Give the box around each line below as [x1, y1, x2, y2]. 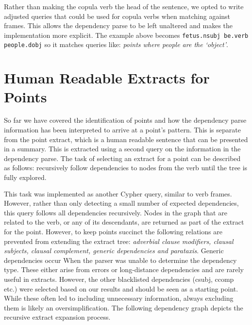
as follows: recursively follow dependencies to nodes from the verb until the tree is [4, 162, 248, 173]
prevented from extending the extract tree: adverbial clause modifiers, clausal [4, 236, 234, 246]
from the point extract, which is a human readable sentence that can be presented [4, 134, 248, 144]
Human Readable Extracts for [4, 68, 210, 88]
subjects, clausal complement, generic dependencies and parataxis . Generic [4, 245, 224, 256]
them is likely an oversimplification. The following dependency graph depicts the [4, 302, 243, 312]
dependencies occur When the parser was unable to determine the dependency [4, 255, 237, 265]
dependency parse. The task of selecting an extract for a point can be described [4, 153, 241, 163]
